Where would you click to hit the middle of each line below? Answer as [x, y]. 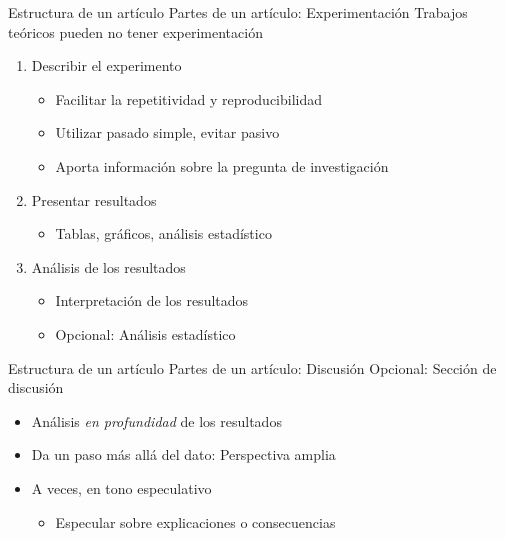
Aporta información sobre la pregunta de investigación [222, 165]
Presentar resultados [94, 199]
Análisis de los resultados [108, 266]
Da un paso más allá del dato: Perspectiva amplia [183, 454]
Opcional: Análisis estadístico [145, 333]
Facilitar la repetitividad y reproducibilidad [189, 98]
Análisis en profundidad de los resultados [156, 420]
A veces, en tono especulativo [121, 487]
